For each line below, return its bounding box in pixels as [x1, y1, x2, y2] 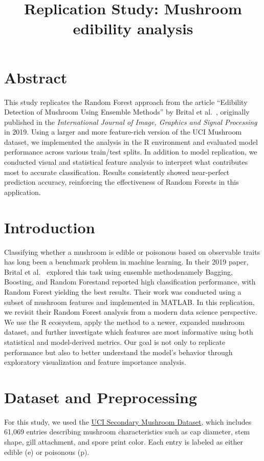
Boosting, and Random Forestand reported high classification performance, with [4, 276, 256, 287]
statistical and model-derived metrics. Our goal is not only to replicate [4, 336, 226, 347]
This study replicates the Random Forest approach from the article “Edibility [4, 96, 248, 107]
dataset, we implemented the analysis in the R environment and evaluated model [4, 136, 258, 147]
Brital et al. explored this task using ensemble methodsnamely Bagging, [4, 266, 233, 277]
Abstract [4, 67, 68, 87]
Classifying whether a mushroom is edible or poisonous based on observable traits [4, 246, 260, 257]
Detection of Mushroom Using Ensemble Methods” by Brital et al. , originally [4, 106, 250, 117]
